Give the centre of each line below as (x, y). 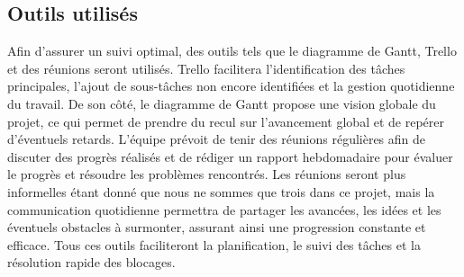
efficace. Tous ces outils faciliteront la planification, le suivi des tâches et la (214, 244)
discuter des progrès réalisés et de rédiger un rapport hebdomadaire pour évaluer (230, 156)
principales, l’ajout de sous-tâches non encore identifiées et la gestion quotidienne (231, 86)
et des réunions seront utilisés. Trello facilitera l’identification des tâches (206, 68)
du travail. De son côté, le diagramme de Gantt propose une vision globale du (222, 103)
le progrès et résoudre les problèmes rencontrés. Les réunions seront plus (207, 174)
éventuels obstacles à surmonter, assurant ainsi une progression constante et (217, 227)
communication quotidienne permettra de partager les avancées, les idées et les (224, 209)
